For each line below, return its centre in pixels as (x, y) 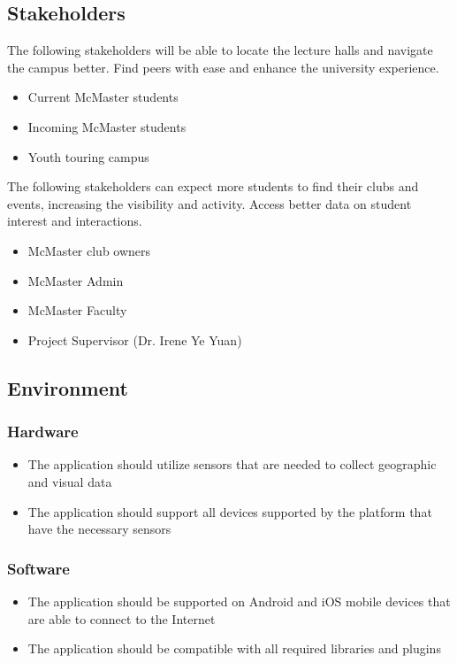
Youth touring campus (88, 156)
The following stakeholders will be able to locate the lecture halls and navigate (220, 50)
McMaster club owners (89, 250)
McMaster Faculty (77, 310)
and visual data (70, 481)
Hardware (43, 432)
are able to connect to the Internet (122, 618)
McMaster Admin (76, 280)
